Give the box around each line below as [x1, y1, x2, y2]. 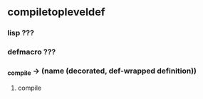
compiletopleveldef [7, 5, 105, 19]
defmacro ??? [7, 47, 56, 57]
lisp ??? [7, 28, 34, 38]
